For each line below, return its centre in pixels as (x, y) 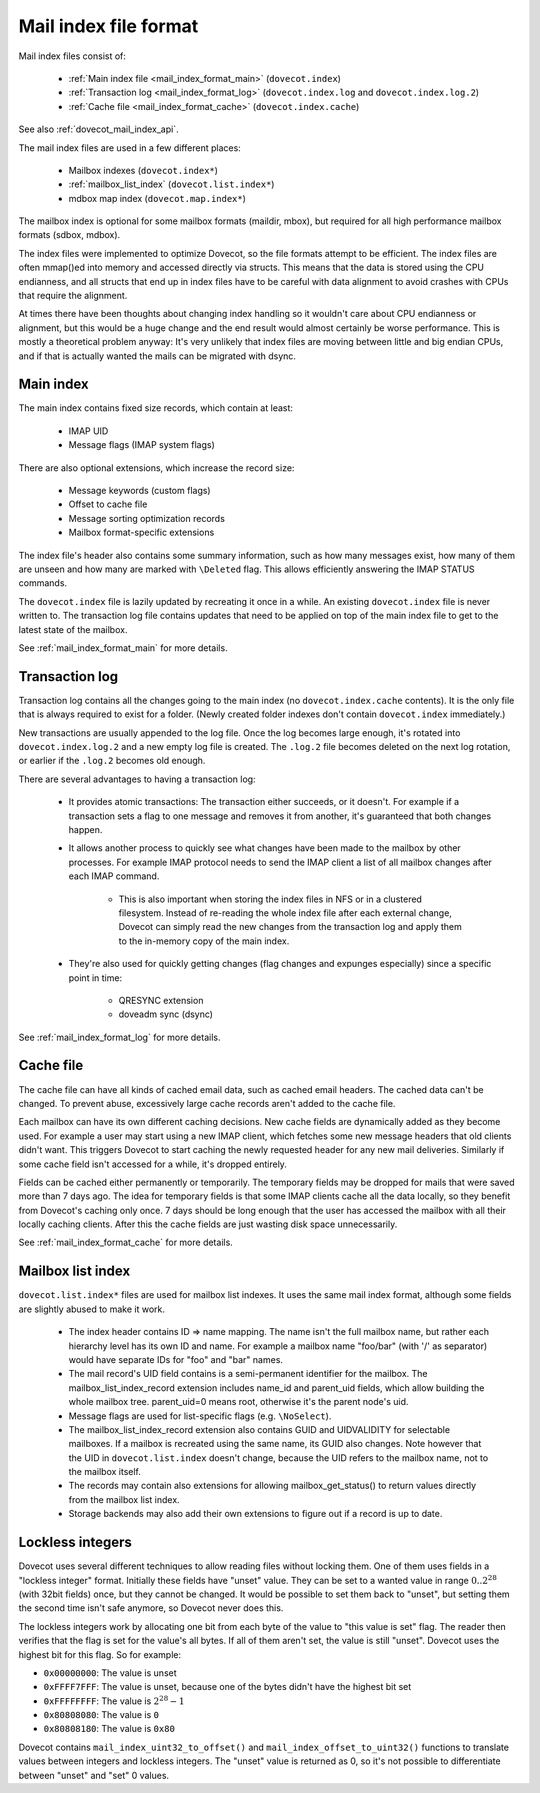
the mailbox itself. (105, 1472)
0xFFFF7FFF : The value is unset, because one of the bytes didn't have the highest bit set (227, 1687)
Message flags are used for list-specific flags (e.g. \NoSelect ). (200, 1416)
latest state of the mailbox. (73, 629)
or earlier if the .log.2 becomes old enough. (112, 761)
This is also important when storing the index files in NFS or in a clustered (270, 899)
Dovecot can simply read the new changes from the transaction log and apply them (290, 927)
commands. (43, 583)
